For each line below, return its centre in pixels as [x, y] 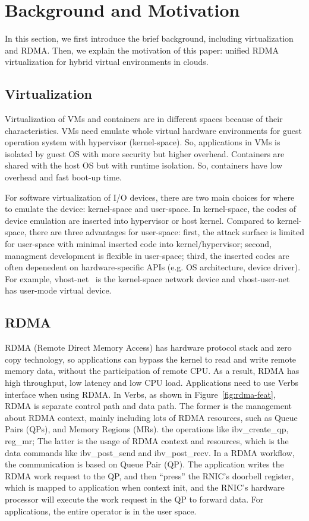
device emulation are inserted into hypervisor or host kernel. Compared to [140, 220]
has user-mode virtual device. [58, 290]
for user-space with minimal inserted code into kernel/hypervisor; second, [138, 244]
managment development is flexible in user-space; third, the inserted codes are [147, 255]
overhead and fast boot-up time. [63, 177]
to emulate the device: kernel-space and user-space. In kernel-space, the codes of [151, 209]
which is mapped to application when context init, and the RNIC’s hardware [145, 487]
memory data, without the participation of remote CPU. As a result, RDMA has [152, 371]
